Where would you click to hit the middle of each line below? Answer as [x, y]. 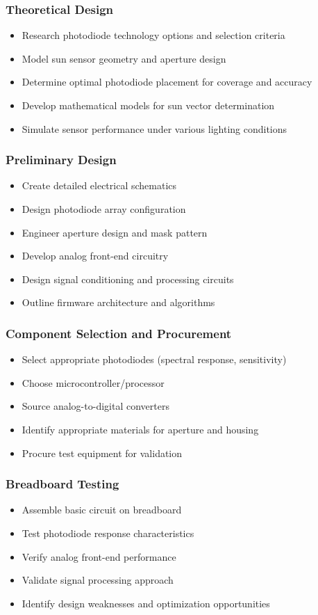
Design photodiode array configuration [104, 209]
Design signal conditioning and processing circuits [128, 279]
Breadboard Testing [62, 484]
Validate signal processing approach [98, 580]
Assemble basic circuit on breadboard [102, 510]
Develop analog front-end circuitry [95, 256]
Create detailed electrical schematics [99, 185]
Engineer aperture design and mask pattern [115, 232]
